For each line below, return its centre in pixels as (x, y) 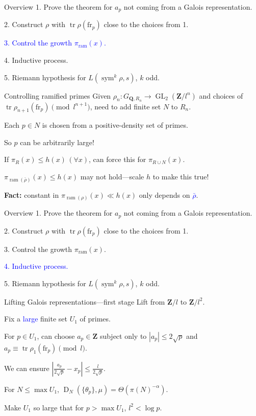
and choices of (221, 95)
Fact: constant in (32, 194)
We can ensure (27, 368)
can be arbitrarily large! (57, 142)
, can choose (56, 336)
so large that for (59, 407)
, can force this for (118, 159)
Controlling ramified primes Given (58, 95)
